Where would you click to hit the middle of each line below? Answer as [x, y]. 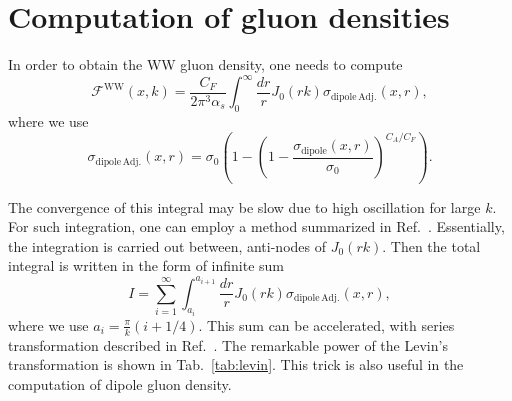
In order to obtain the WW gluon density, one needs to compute [205, 64]
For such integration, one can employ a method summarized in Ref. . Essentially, [256, 226]
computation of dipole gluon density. [120, 384]
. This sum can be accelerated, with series [326, 324]
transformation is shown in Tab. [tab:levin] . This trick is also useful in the [236, 364]
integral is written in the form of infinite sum [146, 265]
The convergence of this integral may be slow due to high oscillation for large [244, 206]
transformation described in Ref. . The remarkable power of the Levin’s [228, 344]
